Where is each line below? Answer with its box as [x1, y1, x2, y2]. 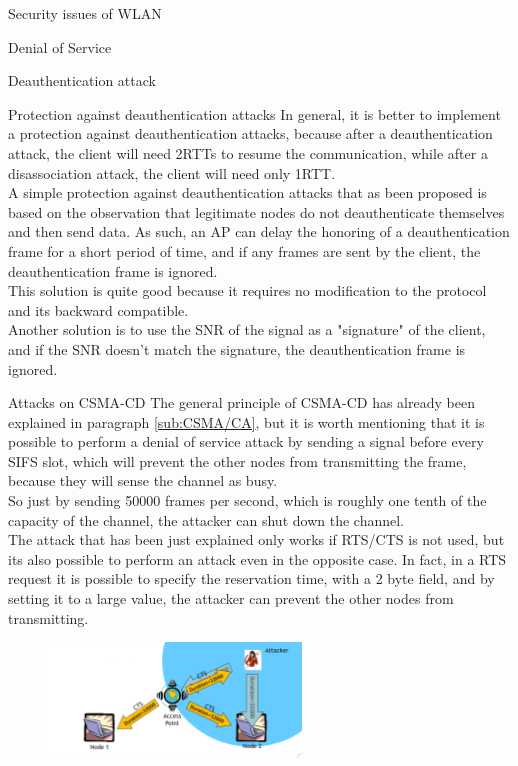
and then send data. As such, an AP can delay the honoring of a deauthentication [8, 221, 510, 242]
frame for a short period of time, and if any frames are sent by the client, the [8, 240, 481, 261]
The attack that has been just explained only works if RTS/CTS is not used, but [8, 529, 505, 550]
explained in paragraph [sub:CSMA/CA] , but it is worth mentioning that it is [8, 411, 485, 432]
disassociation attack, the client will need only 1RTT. [8, 162, 336, 183]
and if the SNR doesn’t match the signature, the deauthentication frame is [8, 338, 466, 359]
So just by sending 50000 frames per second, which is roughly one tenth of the [8, 490, 487, 511]
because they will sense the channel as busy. [8, 470, 278, 491]
